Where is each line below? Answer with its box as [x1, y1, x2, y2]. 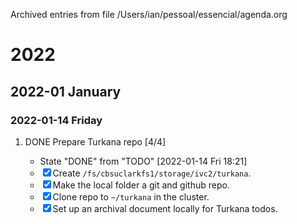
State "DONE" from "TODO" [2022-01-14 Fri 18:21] [39, 155, 248, 167]
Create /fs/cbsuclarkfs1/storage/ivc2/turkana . [52, 167, 252, 179]
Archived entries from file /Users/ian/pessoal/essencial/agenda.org [10, 9, 288, 20]
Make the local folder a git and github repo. [52, 179, 230, 191]
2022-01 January [10, 83, 122, 100]
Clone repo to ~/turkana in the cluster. [52, 190, 210, 203]
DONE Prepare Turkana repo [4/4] [24, 135, 167, 148]
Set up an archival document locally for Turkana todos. [52, 202, 278, 214]
